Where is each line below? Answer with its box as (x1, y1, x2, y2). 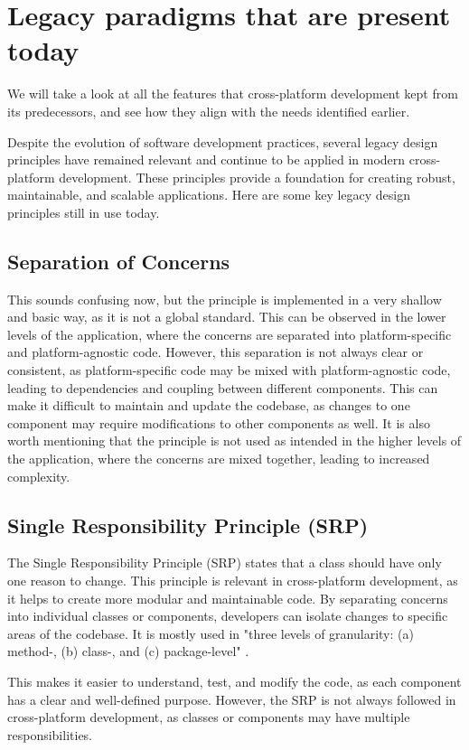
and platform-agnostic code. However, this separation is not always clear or (7, 342, 424, 361)
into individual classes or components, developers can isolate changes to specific (7, 606, 448, 625)
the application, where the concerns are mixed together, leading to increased (7, 449, 430, 468)
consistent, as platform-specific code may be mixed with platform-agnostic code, (7, 361, 451, 380)
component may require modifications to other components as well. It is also (7, 413, 430, 432)
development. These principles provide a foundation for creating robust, (59, 167, 455, 186)
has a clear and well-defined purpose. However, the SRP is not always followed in (7, 689, 456, 708)
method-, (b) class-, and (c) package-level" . (7, 642, 249, 661)
